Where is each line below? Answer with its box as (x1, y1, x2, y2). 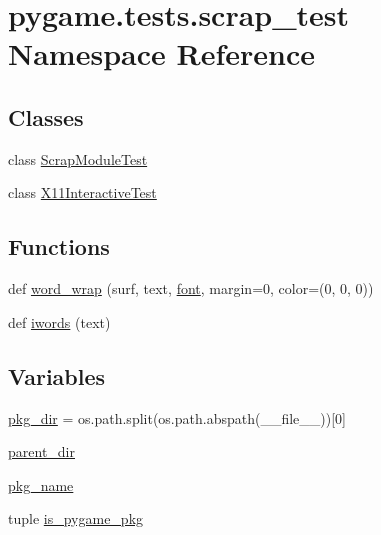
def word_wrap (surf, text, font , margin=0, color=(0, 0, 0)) (8, 278, 374, 299)
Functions (8, 231, 110, 262)
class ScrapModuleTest (8, 148, 148, 169)
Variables (8, 360, 106, 391)
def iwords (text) (8, 311, 111, 332)
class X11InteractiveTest (8, 182, 157, 203)
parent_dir (8, 441, 75, 462)
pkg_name (8, 474, 74, 495)
